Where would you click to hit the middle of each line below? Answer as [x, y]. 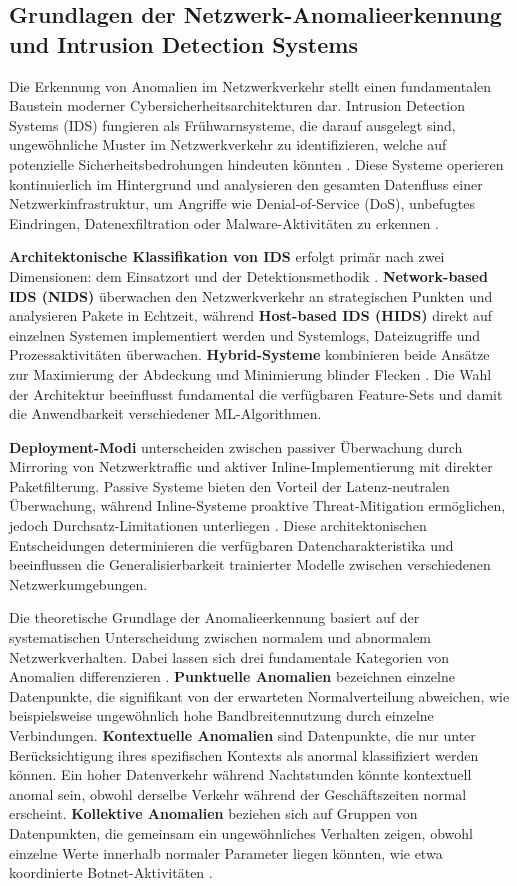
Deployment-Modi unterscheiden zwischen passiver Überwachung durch [236, 446]
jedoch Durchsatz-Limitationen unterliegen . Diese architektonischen [218, 525]
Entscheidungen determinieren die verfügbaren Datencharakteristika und [231, 544]
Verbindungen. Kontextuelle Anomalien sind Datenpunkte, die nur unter [242, 735]
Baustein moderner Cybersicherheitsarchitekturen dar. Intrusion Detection [237, 105]
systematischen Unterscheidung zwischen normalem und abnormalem [220, 637]
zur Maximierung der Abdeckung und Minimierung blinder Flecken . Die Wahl [250, 373]
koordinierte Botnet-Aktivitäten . [111, 872]
